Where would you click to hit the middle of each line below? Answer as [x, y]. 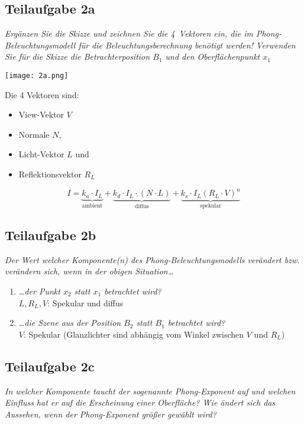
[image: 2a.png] [37, 75]
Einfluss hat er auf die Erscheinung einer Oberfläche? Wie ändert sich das [140, 402]
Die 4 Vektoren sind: [42, 94]
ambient [92, 206]
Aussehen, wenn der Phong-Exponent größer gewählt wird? [111, 414]
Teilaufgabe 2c [50, 366]
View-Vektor [41, 114]
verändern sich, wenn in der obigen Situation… [89, 271]
